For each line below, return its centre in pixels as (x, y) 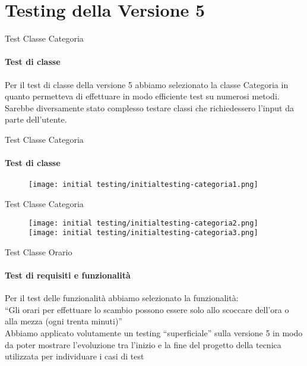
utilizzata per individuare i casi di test (75, 356)
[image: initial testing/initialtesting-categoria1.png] (143, 185)
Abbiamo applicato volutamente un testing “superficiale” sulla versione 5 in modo (154, 333)
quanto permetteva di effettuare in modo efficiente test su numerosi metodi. (142, 96)
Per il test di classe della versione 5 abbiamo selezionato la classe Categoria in (147, 84)
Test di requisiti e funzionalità (68, 275)
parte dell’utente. (36, 119)
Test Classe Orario (39, 251)
